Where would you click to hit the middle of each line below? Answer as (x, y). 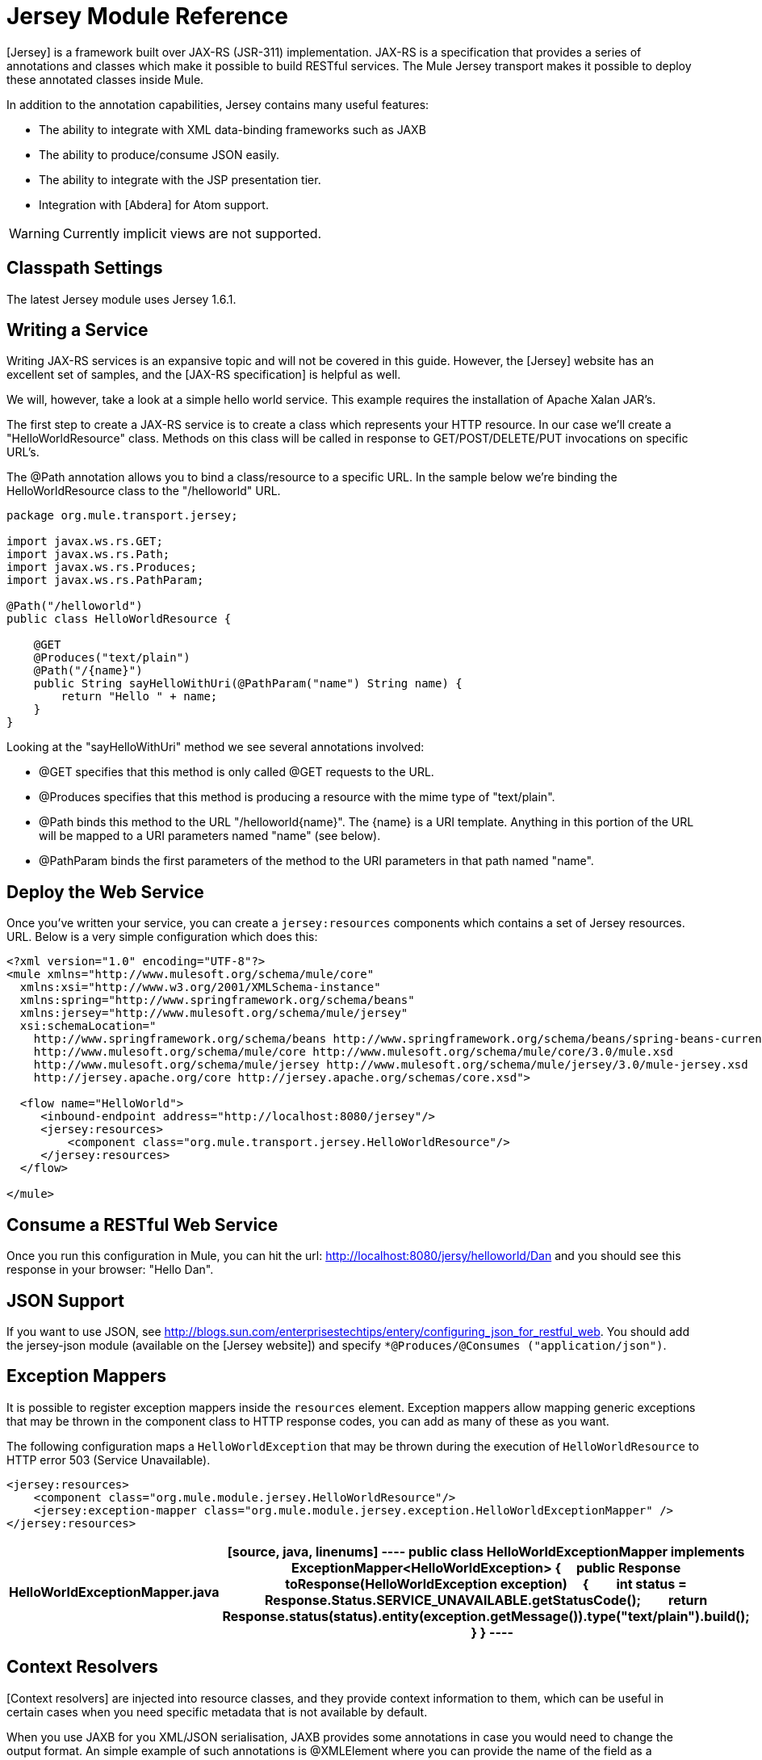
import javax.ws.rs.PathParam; (105, 580)
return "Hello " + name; (139, 697)
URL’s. (23, 452)
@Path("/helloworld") (75, 606)
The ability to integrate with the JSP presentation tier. (180, 179)
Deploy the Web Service (105, 892)
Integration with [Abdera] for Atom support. (154, 204)
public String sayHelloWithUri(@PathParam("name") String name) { (248, 684)
